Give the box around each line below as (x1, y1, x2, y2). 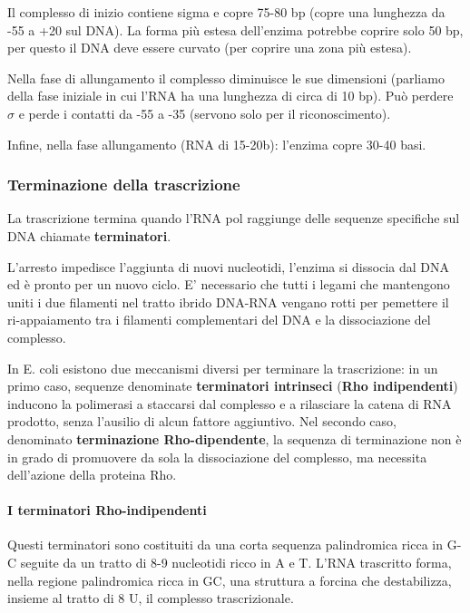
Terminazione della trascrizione (7, 173, 240, 196)
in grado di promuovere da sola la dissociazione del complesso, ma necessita (7, 447, 427, 466)
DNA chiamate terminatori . (7, 226, 171, 245)
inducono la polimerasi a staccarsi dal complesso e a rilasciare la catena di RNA (7, 394, 452, 413)
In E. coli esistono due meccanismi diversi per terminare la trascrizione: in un (7, 358, 438, 377)
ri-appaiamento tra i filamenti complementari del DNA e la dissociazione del (7, 310, 431, 329)
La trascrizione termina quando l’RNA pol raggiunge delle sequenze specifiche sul (7, 209, 460, 228)
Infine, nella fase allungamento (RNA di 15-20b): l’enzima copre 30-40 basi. (7, 134, 426, 153)
